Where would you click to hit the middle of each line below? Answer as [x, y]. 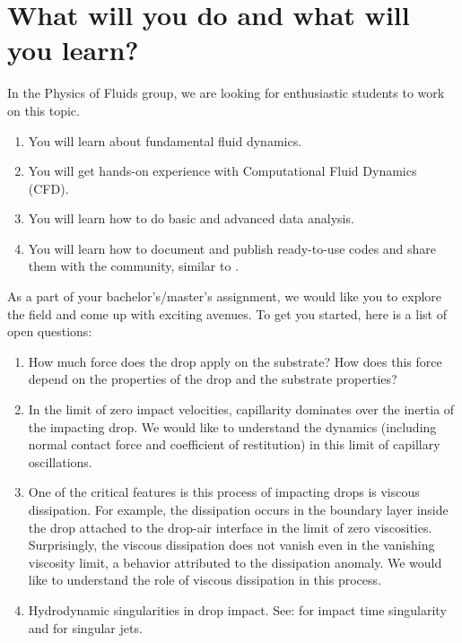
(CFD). [48, 188]
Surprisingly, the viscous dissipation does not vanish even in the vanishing [231, 545]
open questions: [50, 331]
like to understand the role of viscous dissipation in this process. [205, 580]
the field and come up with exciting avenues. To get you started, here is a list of [227, 313]
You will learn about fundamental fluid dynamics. [165, 140]
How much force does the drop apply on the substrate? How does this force [235, 361]
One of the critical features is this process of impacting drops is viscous [224, 492]
